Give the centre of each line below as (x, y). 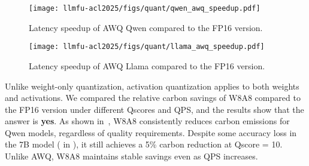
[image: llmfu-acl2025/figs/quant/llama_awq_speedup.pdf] (147, 47)
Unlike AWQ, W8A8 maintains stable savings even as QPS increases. (131, 156)
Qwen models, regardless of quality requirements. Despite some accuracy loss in (151, 132)
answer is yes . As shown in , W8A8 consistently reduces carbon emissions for (147, 121)
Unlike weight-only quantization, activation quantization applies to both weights (152, 86)
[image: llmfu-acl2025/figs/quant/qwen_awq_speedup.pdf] (145, 8)
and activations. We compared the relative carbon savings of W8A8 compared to (153, 98)
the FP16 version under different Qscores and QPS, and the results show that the (154, 109)
